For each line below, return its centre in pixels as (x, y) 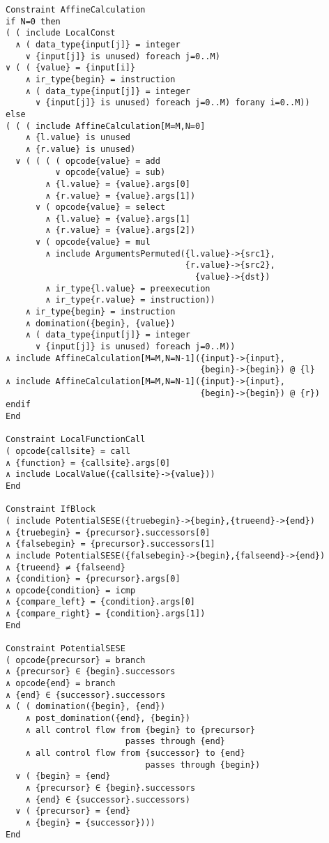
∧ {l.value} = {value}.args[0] (118, 184)
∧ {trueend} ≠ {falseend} (66, 567)
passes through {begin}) (203, 765)
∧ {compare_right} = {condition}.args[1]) (106, 614)
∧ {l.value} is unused (78, 138)
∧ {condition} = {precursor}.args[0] (93, 579)
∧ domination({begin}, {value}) (100, 323)
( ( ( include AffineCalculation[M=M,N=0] (106, 126)
